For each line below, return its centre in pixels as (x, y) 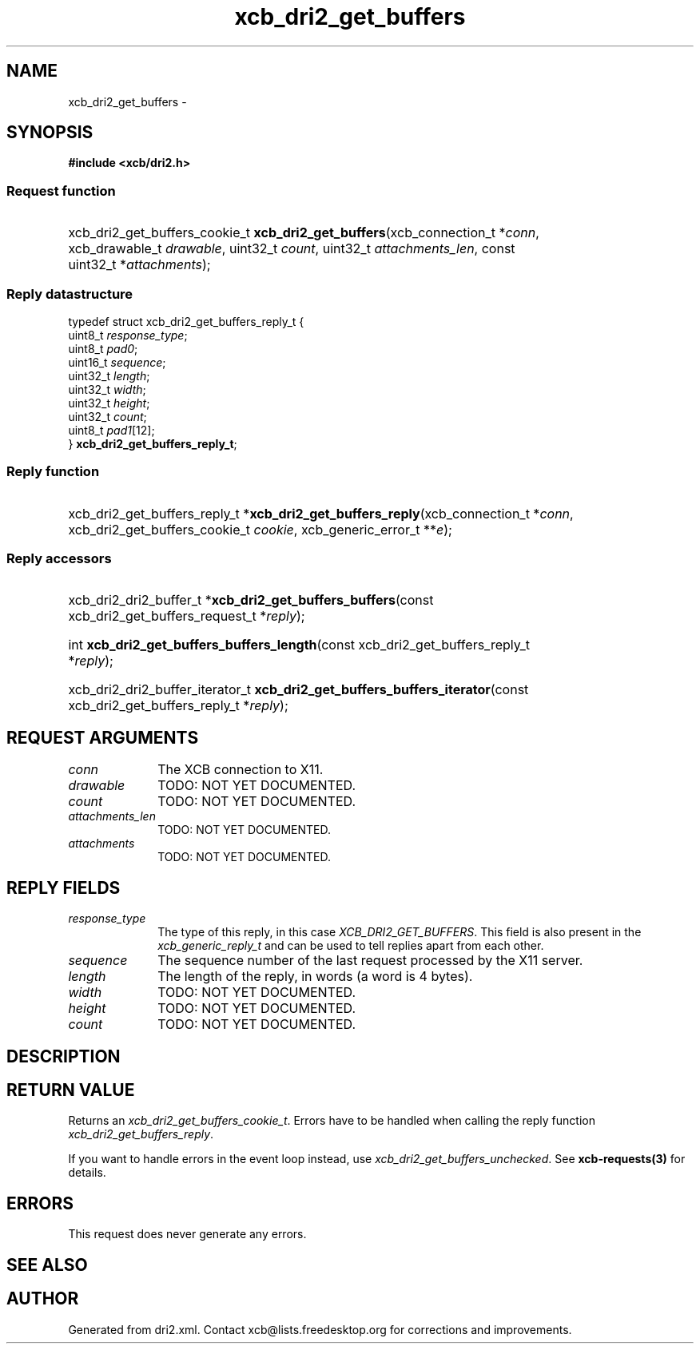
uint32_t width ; (107, 389)
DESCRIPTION (64, 1056)
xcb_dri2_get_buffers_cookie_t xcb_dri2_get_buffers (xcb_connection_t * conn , (304, 233)
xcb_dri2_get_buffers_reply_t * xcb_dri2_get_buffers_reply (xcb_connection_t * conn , (321, 513)
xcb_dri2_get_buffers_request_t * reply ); (187, 616)
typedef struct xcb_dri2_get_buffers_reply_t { (186, 321)
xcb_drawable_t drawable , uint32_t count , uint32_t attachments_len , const (292, 249)
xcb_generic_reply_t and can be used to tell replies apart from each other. (351, 946)
